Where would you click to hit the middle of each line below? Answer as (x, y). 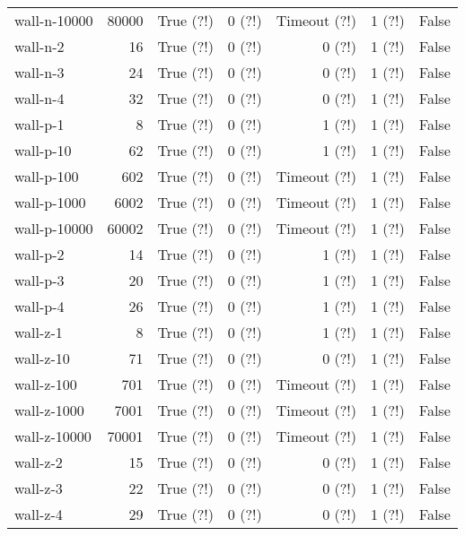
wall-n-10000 (54, 20)
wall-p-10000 (54, 228)
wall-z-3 (39, 488)
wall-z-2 (39, 462)
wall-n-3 (39, 72)
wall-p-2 (39, 254)
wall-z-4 (39, 514)
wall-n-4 (39, 98)
